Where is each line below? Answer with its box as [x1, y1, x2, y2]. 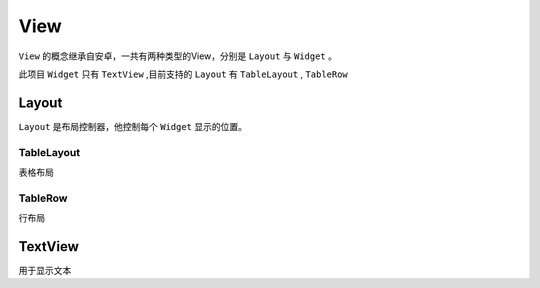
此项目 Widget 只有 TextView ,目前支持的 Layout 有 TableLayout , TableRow [18, 68, 349, 80]
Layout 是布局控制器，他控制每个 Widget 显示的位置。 [18, 120, 247, 132]
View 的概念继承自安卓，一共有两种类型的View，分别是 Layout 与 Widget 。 [18, 50, 337, 62]
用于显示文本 [18, 265, 72, 277]
